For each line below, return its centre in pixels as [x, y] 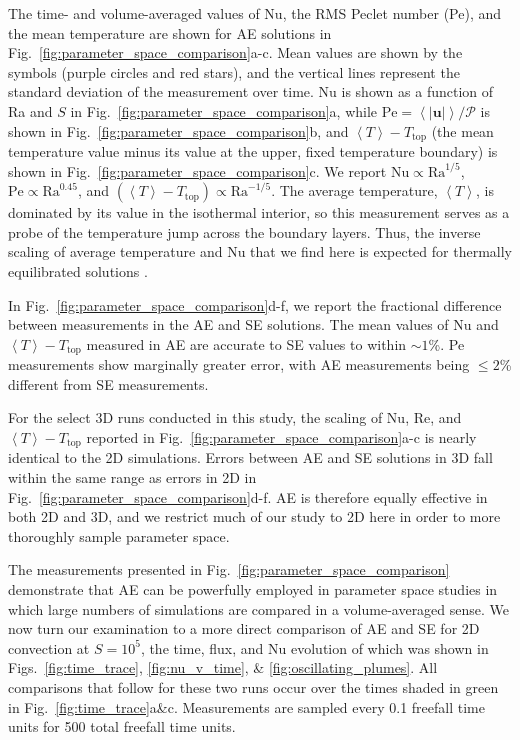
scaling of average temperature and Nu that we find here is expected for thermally [260, 251]
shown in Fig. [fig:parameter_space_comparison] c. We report [197, 170]
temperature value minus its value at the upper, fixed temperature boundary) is [253, 151]
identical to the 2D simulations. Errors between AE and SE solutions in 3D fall [250, 457]
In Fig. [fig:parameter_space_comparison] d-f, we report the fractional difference [255, 304]
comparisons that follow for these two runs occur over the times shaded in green [253, 686]
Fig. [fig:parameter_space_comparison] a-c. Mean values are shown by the [235, 52]
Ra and [30, 110]
